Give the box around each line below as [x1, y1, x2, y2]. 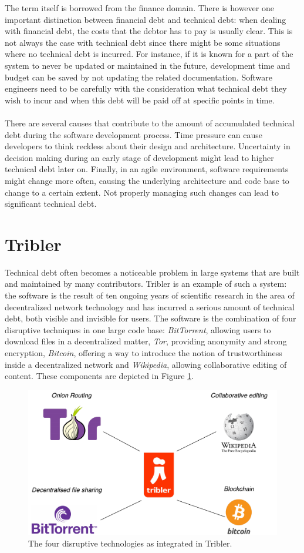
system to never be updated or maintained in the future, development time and [5, 59, 291, 71]
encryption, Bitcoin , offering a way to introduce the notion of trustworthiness [5, 346, 282, 358]
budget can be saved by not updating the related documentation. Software [5, 71, 272, 83]
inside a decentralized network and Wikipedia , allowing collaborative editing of [5, 358, 287, 370]
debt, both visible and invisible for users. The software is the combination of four [5, 312, 296, 324]
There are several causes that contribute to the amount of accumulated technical [5, 116, 295, 129]
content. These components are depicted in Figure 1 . [5, 370, 194, 382]
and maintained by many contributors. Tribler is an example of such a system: [5, 277, 287, 290]
